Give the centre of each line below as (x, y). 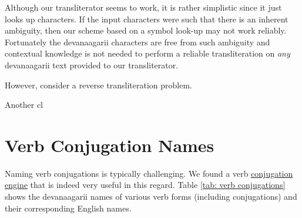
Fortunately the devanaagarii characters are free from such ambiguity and (137, 42)
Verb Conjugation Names (110, 145)
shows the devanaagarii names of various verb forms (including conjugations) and (151, 196)
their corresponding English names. (68, 208)
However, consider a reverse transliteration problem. (98, 85)
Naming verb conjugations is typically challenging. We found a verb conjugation (149, 173)
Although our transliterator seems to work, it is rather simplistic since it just (143, 7)
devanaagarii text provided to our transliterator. (92, 65)
